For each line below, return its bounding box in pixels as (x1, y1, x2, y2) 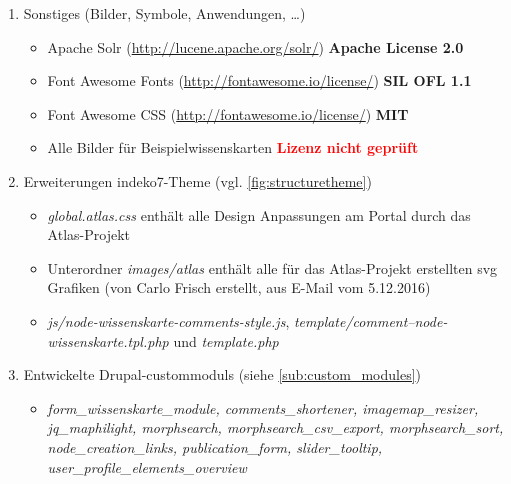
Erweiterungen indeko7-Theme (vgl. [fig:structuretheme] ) (23, 170, 372, 191)
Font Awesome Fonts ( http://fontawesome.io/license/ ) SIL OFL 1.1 (47, 70, 472, 91)
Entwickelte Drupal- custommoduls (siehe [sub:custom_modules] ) (23, 364, 421, 385)
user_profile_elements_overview (47, 456, 247, 477)
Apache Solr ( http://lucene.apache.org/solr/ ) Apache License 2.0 (47, 36, 464, 57)
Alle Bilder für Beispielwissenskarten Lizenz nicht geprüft (47, 137, 419, 158)
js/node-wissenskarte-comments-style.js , (47, 310, 290, 331)
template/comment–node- (293, 310, 448, 331)
